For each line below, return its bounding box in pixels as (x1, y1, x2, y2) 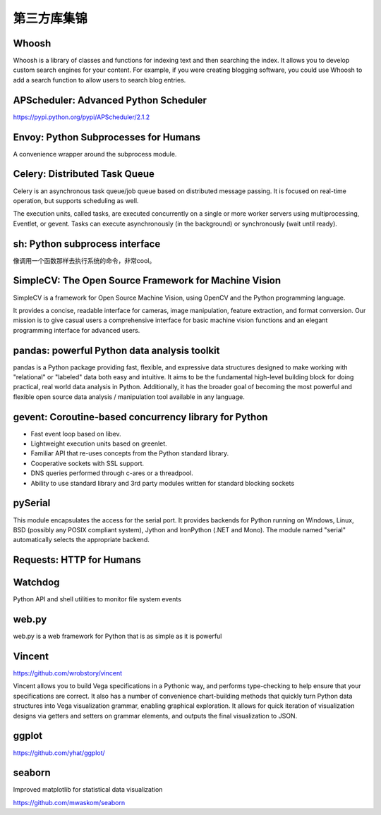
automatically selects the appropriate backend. (13, 536, 150, 544)
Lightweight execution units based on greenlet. (30, 439, 167, 448)
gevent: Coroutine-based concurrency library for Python (13, 411, 268, 423)
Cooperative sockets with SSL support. (30, 459, 145, 467)
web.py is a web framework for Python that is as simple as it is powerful (13, 632, 222, 641)
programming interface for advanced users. (13, 326, 140, 334)
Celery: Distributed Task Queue (13, 168, 155, 180)
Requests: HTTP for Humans (13, 554, 141, 566)
